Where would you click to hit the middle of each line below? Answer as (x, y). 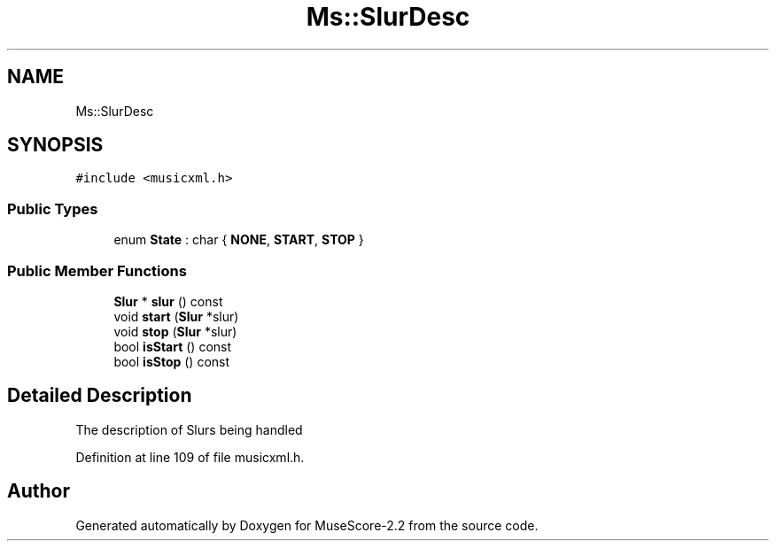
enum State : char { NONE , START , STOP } (239, 240)
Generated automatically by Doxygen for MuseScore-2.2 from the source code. (307, 525)
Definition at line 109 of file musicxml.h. (190, 457)
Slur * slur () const (168, 301)
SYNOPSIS (55, 145)
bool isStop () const (172, 361)
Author (39, 491)
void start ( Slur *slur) (176, 316)
